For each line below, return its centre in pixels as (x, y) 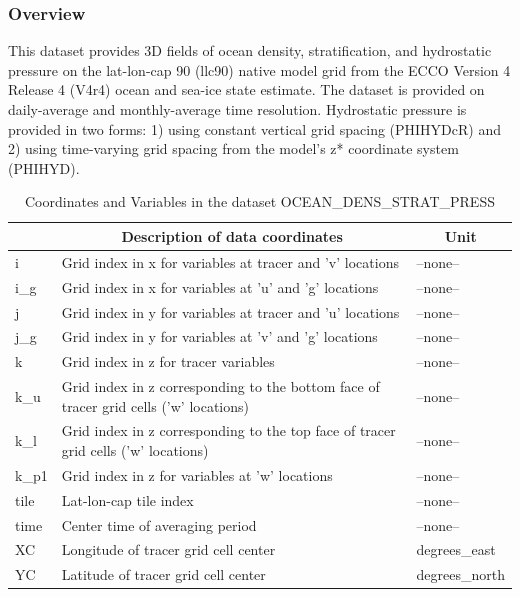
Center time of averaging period (159, 524)
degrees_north (460, 574)
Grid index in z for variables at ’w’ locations (197, 474)
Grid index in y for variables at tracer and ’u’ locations (230, 311)
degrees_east (456, 549)
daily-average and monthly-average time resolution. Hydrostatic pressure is (237, 109)
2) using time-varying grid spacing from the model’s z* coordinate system (233, 148)
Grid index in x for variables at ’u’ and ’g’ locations (220, 286)
